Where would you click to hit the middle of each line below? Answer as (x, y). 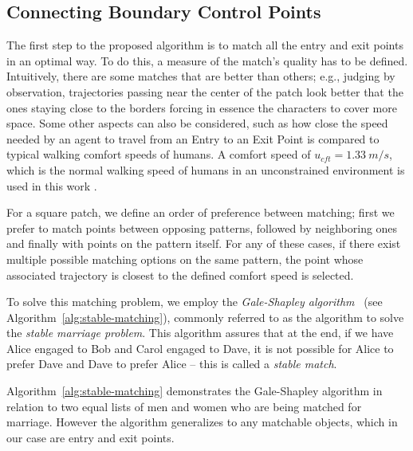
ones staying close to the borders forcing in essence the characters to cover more (202, 107)
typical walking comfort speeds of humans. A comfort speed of (159, 154)
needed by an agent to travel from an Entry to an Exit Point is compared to (193, 138)
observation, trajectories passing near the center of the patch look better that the (205, 91)
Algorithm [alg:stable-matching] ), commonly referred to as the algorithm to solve (205, 317)
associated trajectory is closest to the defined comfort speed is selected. (180, 275)
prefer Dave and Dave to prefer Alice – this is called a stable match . (172, 364)
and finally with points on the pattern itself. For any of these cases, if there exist (204, 243)
